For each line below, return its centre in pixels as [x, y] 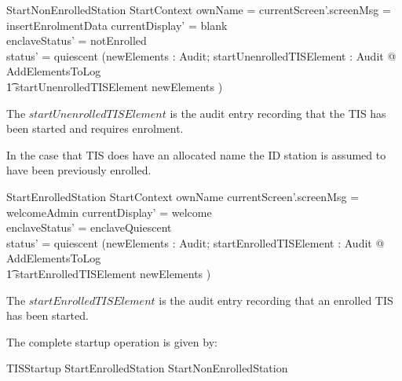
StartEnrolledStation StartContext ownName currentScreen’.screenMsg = [183, 196]
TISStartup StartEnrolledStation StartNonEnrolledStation [147, 368]
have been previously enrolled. [79, 170]
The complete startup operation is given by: [112, 341]
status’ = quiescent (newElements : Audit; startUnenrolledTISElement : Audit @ [201, 55]
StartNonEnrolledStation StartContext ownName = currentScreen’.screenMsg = [199, 9]
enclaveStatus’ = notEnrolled [77, 40]
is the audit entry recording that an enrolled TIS [276, 300]
